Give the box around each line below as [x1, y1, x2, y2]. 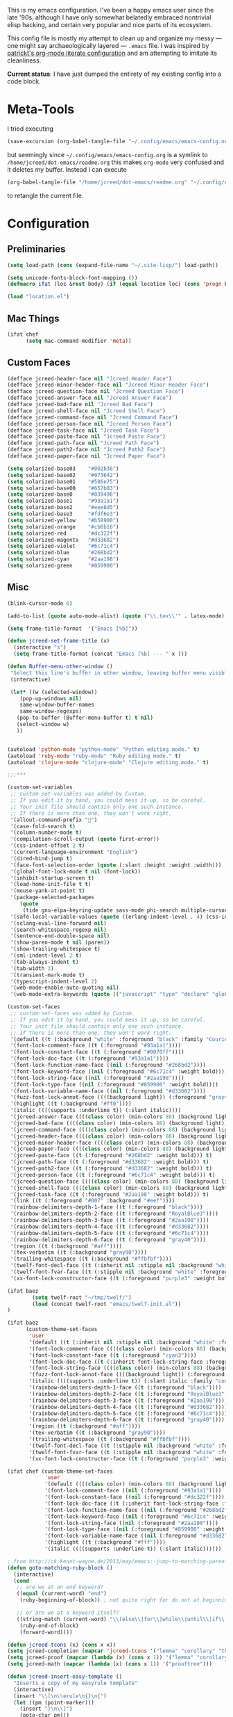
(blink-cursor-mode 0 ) [7, 599, 73, 607]
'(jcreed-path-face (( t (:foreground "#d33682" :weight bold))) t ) [10, 1159, 209, 1166]
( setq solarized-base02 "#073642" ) [7, 471, 119, 478]
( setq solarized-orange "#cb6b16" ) [7, 523, 119, 531]
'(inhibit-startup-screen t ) [10, 874, 95, 882]
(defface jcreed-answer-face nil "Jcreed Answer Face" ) [7, 394, 172, 402]
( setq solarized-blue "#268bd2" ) [7, 549, 119, 556]
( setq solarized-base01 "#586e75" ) [7, 478, 119, 485]
